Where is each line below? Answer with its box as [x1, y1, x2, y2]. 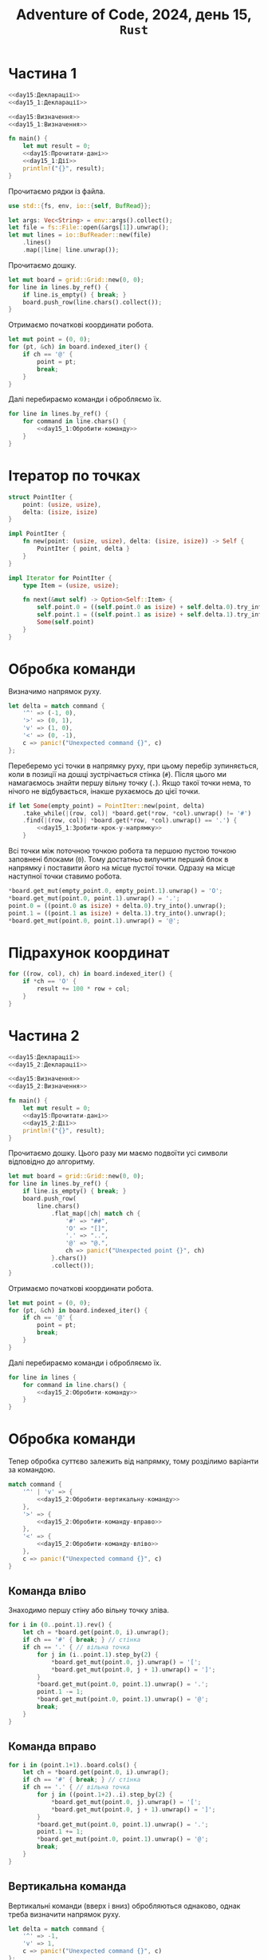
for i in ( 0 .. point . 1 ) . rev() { [8, 1621, 112, 1629]
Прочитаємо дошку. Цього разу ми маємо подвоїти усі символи [8, 1149, 228, 1158]
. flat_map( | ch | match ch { [50, 1209, 141, 1217]
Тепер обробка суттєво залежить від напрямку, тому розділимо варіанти [8, 1456, 259, 1466]
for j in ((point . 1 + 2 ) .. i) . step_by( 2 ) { [37, 1791, 173, 1799]
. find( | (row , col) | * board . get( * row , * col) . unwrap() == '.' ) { [22, 817, 238, 825]
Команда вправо [8, 1740, 97, 1754]
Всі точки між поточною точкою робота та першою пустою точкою [8, 846, 237, 856]
